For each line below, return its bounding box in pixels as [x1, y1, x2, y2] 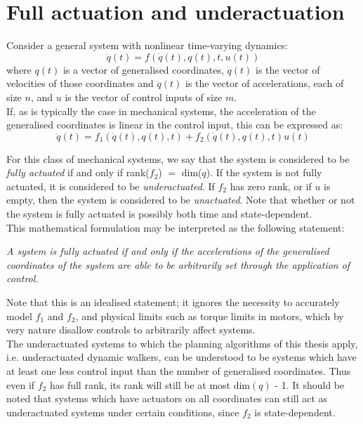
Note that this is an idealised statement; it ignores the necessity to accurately [6, 295, 340, 310]
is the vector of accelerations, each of [185, 76, 344, 91]
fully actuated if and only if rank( [6, 165, 150, 180]
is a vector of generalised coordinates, [62, 62, 224, 77]
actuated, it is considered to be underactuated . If [6, 178, 215, 193]
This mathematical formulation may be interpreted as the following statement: [6, 220, 345, 234]
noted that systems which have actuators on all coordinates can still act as [6, 391, 328, 406]
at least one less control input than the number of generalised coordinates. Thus [6, 364, 351, 378]
